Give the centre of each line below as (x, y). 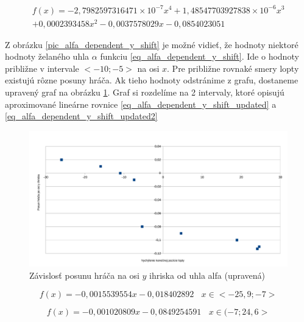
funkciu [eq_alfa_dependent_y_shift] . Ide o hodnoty (200, 56)
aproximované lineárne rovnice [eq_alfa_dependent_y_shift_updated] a (141, 104)
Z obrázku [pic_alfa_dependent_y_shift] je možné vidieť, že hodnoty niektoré (152, 44)
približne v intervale (42, 68)
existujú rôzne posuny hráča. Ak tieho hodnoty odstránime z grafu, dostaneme (152, 80)
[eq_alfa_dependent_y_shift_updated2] (81, 116)
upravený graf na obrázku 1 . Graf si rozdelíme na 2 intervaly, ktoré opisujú (145, 92)
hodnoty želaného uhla (47, 56)
